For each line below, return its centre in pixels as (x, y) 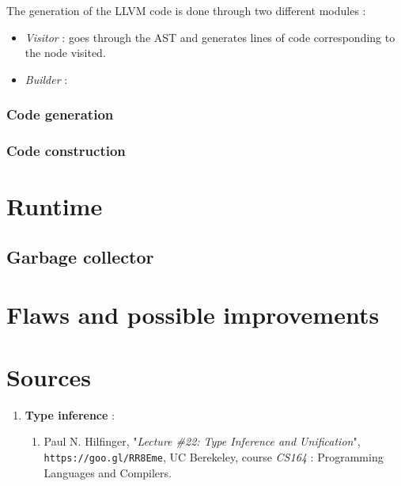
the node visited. (65, 53)
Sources (49, 376)
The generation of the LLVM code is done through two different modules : (186, 10)
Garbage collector (80, 256)
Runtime (55, 206)
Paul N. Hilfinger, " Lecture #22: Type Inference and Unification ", (202, 441)
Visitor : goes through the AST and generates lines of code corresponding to (210, 37)
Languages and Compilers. (108, 472)
